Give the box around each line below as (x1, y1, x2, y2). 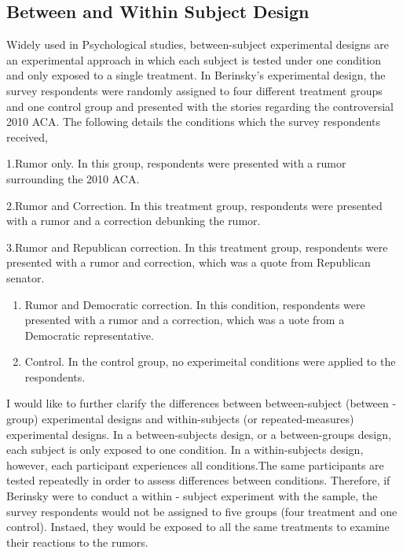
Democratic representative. (24, 326, 154, 343)
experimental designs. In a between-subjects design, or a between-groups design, (6, 426, 391, 442)
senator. (6, 269, 45, 286)
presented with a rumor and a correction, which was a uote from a (24, 312, 345, 328)
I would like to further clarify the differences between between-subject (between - (6, 395, 397, 411)
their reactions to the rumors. (6, 533, 148, 550)
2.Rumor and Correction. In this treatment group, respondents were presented (6, 197, 383, 213)
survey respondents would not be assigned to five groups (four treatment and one (6, 503, 398, 519)
